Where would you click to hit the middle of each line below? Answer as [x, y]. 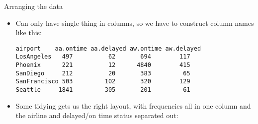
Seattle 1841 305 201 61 [103, 90]
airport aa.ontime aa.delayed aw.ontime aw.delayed [108, 48]
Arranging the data [33, 6]
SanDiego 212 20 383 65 [103, 73]
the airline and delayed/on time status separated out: [97, 115]
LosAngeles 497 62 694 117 [103, 57]
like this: [29, 32]
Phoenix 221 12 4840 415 [103, 65]
